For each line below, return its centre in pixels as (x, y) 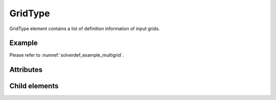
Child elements (34, 86)
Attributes (26, 70)
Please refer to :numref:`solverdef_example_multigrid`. (67, 55)
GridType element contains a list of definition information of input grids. (85, 29)
